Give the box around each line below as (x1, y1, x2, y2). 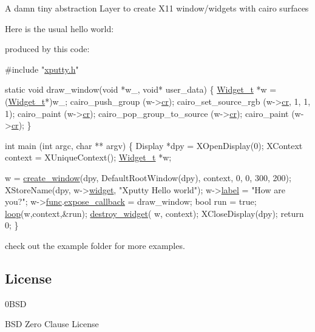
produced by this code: (5, 42, 90, 55)
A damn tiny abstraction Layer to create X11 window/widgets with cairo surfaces (5, 2, 309, 14)
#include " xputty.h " (5, 62, 79, 75)
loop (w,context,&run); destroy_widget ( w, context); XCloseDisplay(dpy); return (5, 207, 304, 219)
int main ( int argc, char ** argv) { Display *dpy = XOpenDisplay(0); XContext (5, 139, 303, 151)
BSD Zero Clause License (5, 317, 99, 330)
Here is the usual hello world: (5, 22, 114, 35)
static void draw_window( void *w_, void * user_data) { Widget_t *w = (5, 83, 277, 96)
